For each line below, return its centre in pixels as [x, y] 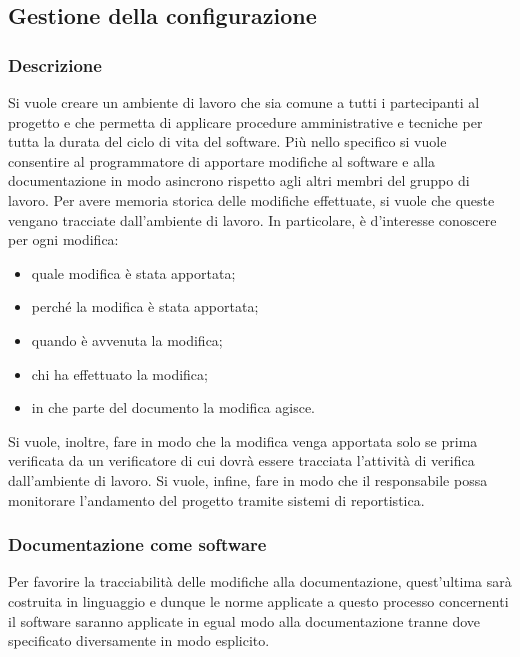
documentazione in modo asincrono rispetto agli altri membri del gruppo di [239, 180]
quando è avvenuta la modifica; [127, 339]
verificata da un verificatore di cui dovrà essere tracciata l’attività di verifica [241, 460]
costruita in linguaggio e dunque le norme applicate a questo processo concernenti [258, 600]
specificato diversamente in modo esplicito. [139, 640]
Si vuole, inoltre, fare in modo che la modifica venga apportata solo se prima [243, 440]
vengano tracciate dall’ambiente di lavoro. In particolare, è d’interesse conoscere [252, 219]
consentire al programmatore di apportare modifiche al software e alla [222, 160]
